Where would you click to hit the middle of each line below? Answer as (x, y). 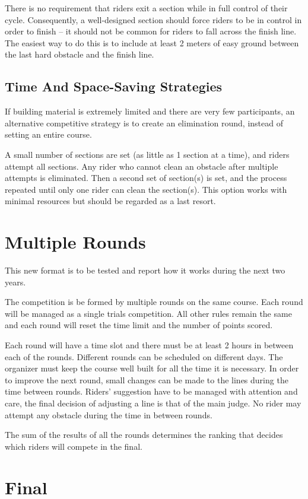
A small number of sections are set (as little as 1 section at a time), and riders (147, 154)
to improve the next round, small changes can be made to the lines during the (147, 379)
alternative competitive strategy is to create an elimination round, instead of (144, 123)
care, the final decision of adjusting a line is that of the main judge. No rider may (153, 403)
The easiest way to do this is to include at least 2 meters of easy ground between (152, 42)
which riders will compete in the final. (74, 446)
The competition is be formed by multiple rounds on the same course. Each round (154, 302)
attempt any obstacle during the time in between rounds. (109, 414)
